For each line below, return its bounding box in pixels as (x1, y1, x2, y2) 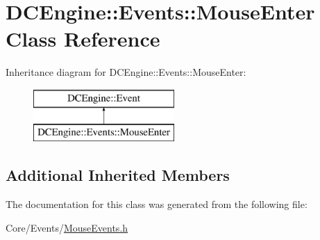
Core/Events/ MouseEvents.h (6, 220, 128, 234)
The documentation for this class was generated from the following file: (6, 197, 308, 211)
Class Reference (6, 24, 160, 53)
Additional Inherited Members (6, 164, 230, 186)
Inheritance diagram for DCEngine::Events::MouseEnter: (6, 65, 246, 79)
